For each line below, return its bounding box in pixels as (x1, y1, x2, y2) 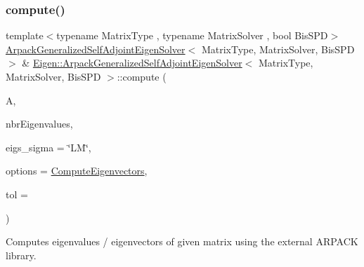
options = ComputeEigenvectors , (6, 163, 148, 178)
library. (6, 247, 37, 262)
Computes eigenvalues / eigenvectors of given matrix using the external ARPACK (6, 234, 358, 249)
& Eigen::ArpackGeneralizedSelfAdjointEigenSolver (22, 55, 242, 70)
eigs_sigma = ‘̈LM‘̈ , (6, 139, 91, 154)
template (6, 28, 44, 43)
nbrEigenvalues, (6, 116, 73, 131)
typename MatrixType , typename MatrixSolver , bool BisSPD (56, 28, 328, 43)
